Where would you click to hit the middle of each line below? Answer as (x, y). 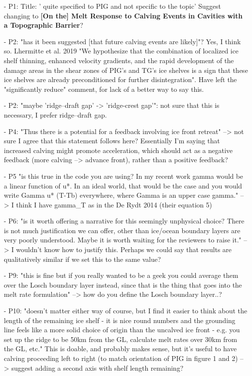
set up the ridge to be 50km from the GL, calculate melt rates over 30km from (121, 339)
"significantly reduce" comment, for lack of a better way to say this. (104, 89)
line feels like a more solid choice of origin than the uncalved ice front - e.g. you (122, 330)
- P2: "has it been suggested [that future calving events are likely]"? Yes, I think (122, 41)
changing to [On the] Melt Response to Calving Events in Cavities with (123, 15)
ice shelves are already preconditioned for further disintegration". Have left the (120, 79)
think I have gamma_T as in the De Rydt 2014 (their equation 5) (114, 204)
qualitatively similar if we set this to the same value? (82, 259)
